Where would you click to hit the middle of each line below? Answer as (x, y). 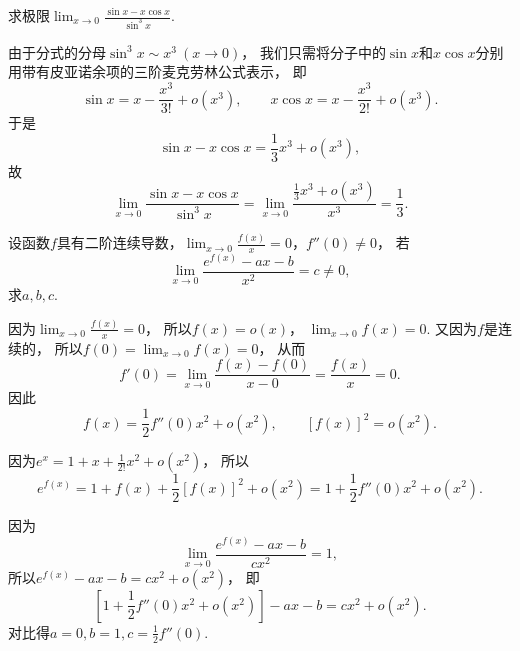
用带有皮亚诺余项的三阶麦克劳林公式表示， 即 (157, 71)
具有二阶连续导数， (119, 242)
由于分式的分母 (57, 51)
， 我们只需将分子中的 (313, 51)
